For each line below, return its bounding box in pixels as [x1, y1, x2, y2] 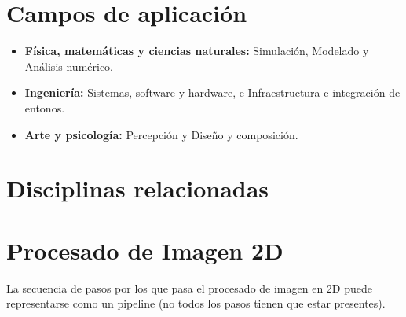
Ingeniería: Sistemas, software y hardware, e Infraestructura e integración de [24, 84, 401, 101]
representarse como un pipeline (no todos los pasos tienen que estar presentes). [6, 295, 386, 311]
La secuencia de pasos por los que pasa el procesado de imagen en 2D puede [6, 279, 372, 296]
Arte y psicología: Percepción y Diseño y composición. [24, 126, 298, 142]
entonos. [24, 99, 65, 116]
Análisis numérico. [24, 57, 113, 74]
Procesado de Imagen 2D [6, 234, 283, 266]
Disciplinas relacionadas [6, 172, 269, 205]
